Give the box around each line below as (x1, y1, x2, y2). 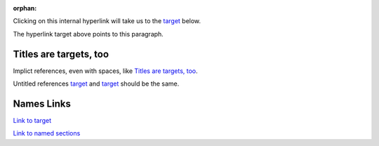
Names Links (13, 98, 72, 109)
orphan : (13, 4, 37, 12)
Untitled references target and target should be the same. (13, 79, 180, 88)
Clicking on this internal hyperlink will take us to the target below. (13, 17, 201, 25)
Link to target (13, 116, 52, 124)
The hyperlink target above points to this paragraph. (13, 29, 164, 38)
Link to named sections (13, 129, 81, 138)
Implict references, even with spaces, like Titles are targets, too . (13, 67, 198, 75)
